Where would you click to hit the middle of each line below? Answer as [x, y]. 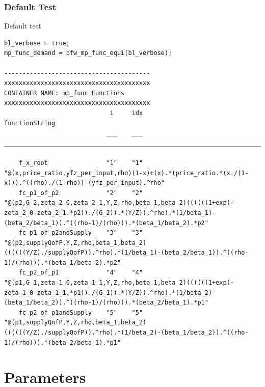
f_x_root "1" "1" [81, 163]
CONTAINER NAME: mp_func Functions [64, 93]
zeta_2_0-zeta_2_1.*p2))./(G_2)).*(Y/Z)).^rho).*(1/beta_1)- [110, 213]
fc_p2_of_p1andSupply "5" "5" [81, 312]
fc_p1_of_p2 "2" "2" [81, 193]
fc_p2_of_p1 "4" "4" [81, 273]
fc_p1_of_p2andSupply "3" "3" [81, 233]
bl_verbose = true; [37, 43]
